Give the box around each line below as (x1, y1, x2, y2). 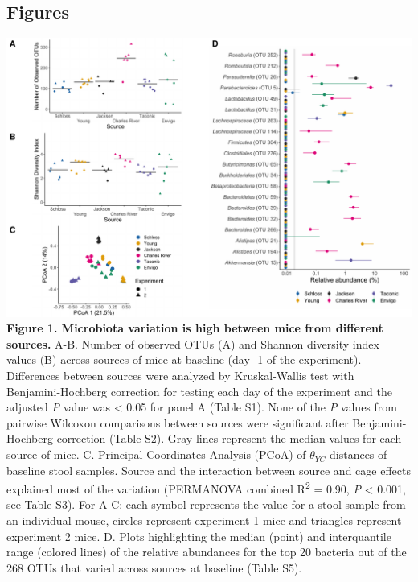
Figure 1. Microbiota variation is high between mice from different (6, 320, 383, 336)
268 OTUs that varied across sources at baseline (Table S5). (6, 559, 302, 576)
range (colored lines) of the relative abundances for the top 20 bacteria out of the (6, 543, 407, 560)
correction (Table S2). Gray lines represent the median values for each (56, 430, 402, 447)
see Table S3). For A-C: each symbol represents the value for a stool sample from (6, 496, 406, 513)
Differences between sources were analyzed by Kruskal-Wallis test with (6, 367, 354, 384)
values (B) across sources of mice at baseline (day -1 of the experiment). (6, 351, 362, 368)
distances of (330, 446, 387, 463)
